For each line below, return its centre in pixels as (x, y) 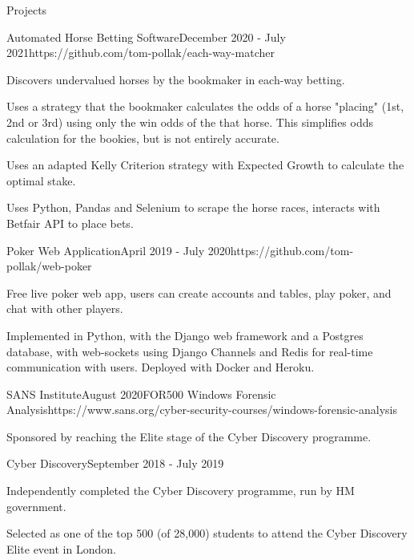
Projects (27, 10)
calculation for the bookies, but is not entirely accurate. (143, 138)
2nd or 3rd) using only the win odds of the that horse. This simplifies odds (190, 122)
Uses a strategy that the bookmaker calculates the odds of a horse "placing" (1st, (205, 106)
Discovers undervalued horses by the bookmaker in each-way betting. (176, 79)
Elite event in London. (61, 548)
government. (36, 506)
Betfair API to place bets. (70, 223)
